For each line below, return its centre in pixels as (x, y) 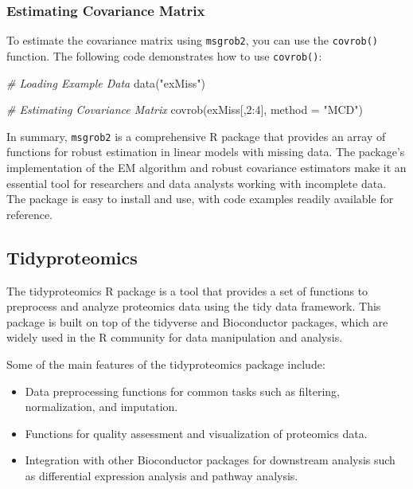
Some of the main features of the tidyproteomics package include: (166, 364)
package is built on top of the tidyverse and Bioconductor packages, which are (197, 321)
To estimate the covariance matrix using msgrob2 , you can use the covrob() (193, 40)
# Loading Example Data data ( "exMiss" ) (106, 82)
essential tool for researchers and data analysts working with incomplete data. (197, 183)
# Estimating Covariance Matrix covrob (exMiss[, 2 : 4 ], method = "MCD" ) (185, 110)
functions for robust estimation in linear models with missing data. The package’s (206, 152)
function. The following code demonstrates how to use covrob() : (164, 55)
